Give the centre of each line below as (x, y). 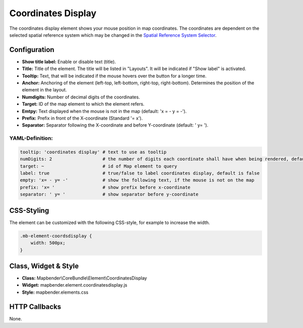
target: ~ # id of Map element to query (98, 166)
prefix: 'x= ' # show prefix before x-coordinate (105, 187)
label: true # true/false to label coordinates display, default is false (140, 173)
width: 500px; (48, 243)
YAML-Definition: (31, 138)
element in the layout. (44, 90)
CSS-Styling (29, 210)
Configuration (32, 50)
